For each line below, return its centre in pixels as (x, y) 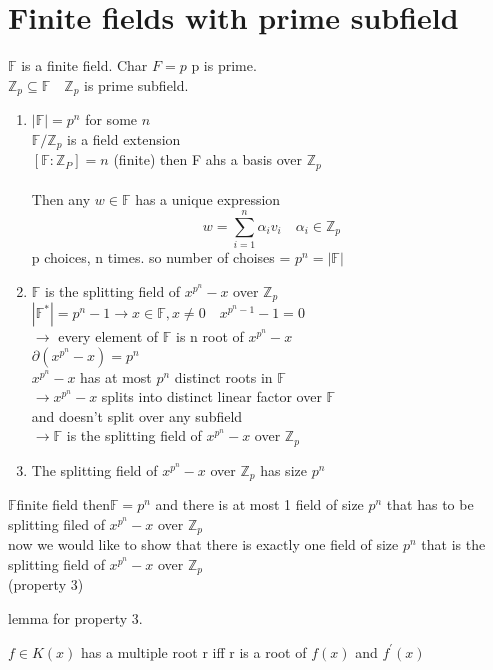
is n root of (210, 336)
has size (283, 469)
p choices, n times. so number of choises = (161, 256)
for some (111, 119)
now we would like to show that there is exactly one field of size (203, 544)
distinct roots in (223, 376)
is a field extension (124, 138)
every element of (108, 336)
